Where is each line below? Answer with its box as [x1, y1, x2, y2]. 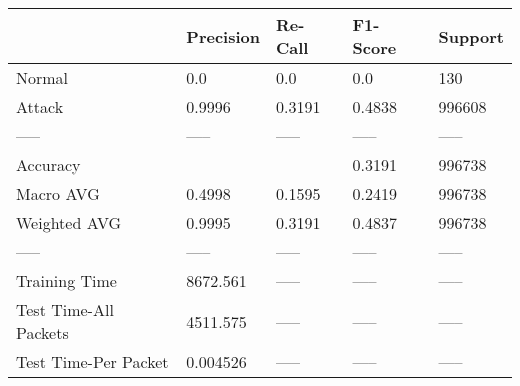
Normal [16, 66, 69, 89]
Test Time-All [16, 298, 114, 321]
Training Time [16, 269, 117, 292]
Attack [16, 95, 64, 118]
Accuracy [16, 153, 81, 176]
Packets [16, 321, 69, 344]
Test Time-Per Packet [16, 350, 169, 373]
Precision [186, 24, 260, 48]
